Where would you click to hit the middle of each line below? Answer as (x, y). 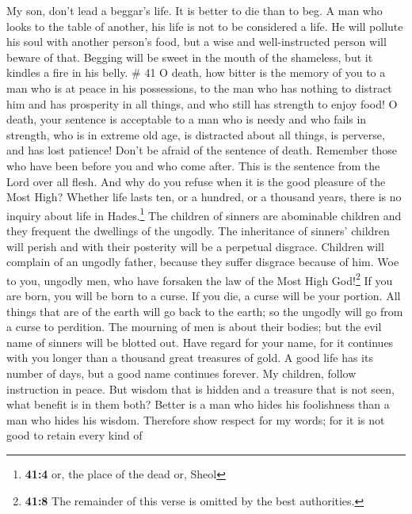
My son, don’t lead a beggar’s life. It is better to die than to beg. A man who (195, 10)
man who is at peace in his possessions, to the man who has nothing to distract (199, 88)
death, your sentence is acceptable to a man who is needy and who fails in (187, 119)
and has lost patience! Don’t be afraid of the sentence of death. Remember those (202, 150)
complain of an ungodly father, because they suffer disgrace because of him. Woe (203, 262)
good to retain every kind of (74, 435)
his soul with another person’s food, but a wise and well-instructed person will (196, 42)
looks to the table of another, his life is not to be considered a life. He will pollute (205, 26)
